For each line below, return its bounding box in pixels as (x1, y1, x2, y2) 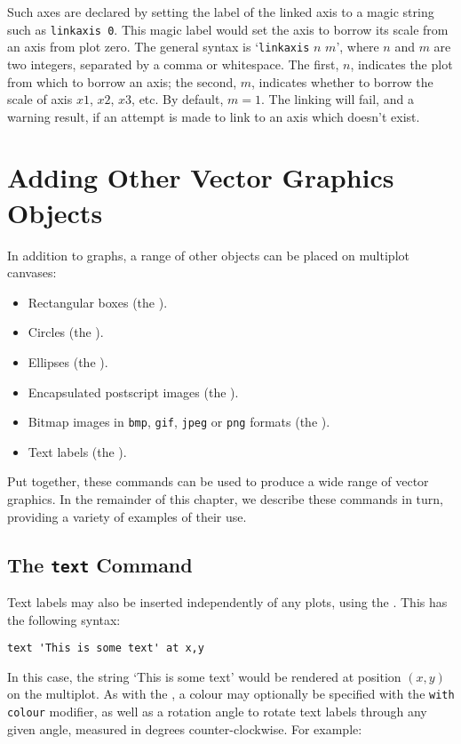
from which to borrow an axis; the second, (7, 72, 237, 91)
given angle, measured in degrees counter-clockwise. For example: (7, 719, 362, 738)
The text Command (7, 550, 193, 578)
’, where (336, 37, 379, 56)
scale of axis (7, 90, 73, 108)
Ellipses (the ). (28, 352, 108, 371)
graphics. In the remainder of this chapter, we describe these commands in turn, (7, 490, 443, 508)
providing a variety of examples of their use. (7, 507, 247, 525)
